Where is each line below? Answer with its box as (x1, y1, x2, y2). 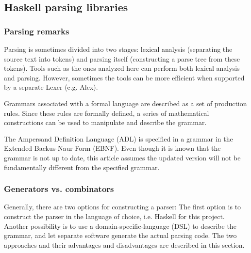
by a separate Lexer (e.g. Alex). (4, 82, 98, 92)
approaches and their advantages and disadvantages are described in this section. (4, 239, 245, 250)
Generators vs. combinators (4, 183, 114, 195)
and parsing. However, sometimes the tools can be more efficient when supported (4, 72, 245, 82)
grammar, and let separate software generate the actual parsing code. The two (4, 230, 237, 240)
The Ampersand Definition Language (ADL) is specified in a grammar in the (4, 133, 233, 143)
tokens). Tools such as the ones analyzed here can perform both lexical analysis (4, 63, 240, 73)
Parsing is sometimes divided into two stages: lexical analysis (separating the (4, 44, 233, 54)
